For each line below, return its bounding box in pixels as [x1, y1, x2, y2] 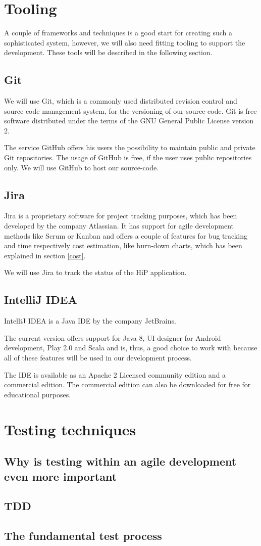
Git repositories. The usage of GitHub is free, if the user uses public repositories [4, 152, 252, 163]
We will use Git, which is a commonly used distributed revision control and [4, 96, 237, 106]
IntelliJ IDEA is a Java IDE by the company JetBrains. [4, 315, 176, 326]
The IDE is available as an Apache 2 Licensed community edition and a [4, 369, 226, 380]
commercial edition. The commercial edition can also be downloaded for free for [4, 379, 251, 390]
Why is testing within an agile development [4, 453, 237, 469]
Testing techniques [4, 419, 136, 439]
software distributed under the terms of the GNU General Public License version [4, 115, 254, 126]
